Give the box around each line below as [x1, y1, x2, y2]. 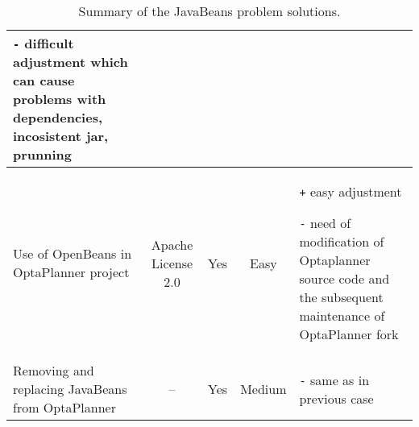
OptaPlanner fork [299, 325, 399, 343]
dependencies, [13, 108, 103, 126]
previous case [299, 388, 374, 408]
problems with [13, 89, 106, 108]
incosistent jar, [13, 126, 109, 145]
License [151, 253, 193, 272]
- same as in [299, 370, 370, 389]
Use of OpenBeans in [13, 244, 132, 263]
